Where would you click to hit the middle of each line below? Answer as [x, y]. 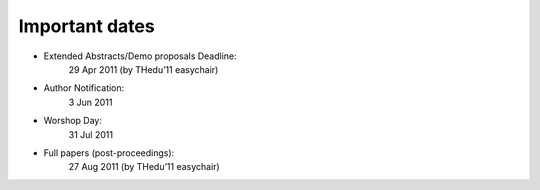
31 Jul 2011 [91, 134]
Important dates [86, 26]
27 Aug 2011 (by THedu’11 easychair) [144, 167]
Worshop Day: [72, 121]
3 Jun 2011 [90, 102]
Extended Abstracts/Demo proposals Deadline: [140, 56]
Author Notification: [84, 88]
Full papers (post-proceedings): [109, 152]
